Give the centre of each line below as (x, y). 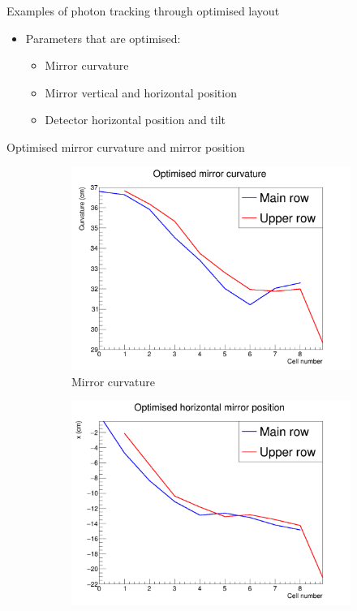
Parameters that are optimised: (103, 38)
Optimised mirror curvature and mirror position (126, 146)
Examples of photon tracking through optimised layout (143, 11)
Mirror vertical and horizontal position (141, 92)
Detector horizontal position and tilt (135, 120)
